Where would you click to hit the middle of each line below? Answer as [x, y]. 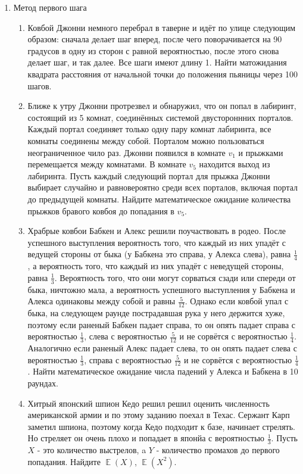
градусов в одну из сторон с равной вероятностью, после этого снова [153, 50]
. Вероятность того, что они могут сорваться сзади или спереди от [175, 277]
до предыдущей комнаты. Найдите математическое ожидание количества [159, 199]
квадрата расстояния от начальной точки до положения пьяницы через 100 [163, 74]
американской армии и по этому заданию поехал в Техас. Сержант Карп [159, 415]
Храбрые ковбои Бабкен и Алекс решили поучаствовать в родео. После [157, 231]
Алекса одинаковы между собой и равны [101, 301]
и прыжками [261, 152]
